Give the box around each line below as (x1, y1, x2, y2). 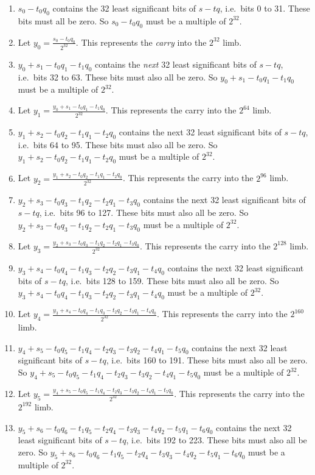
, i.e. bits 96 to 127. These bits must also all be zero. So (39, 206, 249, 219)
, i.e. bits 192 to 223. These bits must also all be (126, 434, 307, 446)
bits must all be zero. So (18, 14, 109, 27)
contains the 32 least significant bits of (52, 2, 196, 14)
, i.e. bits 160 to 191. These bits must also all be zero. (106, 354, 308, 366)
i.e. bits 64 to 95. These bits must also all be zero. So (18, 138, 218, 151)
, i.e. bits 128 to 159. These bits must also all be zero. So (66, 274, 279, 287)
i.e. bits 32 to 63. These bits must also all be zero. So (18, 70, 218, 83)
